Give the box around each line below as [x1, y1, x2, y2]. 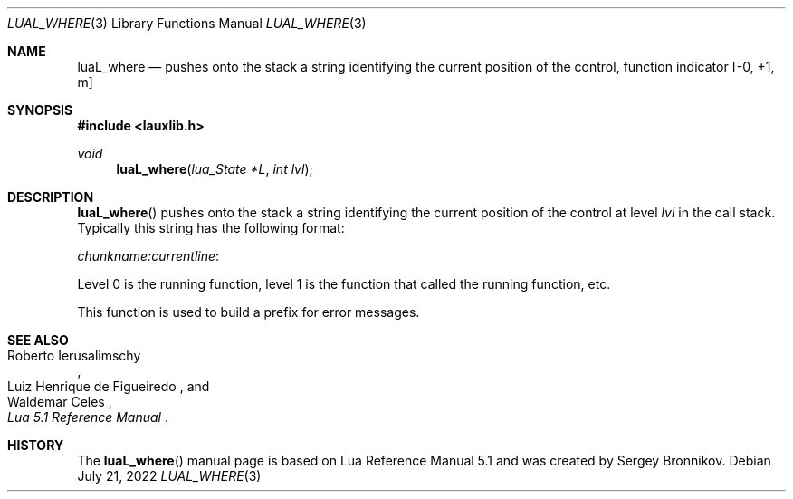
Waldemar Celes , [7, 394, 112, 409]
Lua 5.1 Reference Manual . [7, 409, 168, 425]
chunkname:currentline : [77, 248, 220, 264]
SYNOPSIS [7, 102, 73, 118]
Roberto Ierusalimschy [7, 348, 141, 363]
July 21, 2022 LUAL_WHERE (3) [77, 468, 262, 484]
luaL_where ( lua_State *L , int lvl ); [116, 161, 313, 177]
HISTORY [7, 437, 64, 453]
